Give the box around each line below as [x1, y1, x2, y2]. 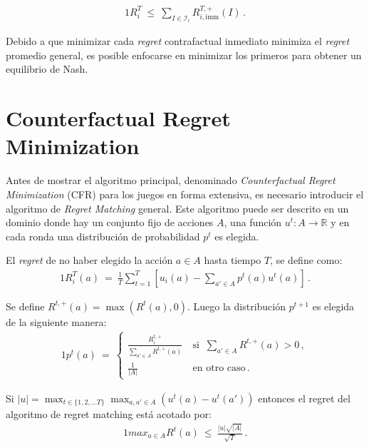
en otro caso [192, 363, 246, 374]
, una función [224, 215, 282, 230]
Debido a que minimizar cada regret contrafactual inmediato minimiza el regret [6, 34, 350, 49]
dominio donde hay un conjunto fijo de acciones [6, 215, 214, 230]
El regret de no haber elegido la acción [6, 253, 173, 268]
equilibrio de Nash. [6, 61, 88, 76]
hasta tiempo [204, 253, 261, 268]
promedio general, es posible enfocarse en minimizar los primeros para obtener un [6, 47, 362, 62]
